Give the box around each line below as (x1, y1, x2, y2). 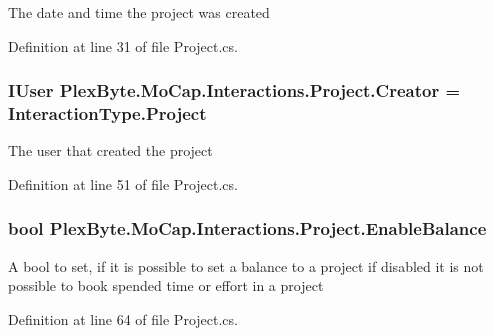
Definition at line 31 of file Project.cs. (8, 35, 238, 56)
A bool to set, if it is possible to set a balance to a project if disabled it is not (8, 255, 484, 276)
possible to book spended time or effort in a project (8, 275, 324, 296)
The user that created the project (8, 140, 213, 161)
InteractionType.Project (8, 101, 207, 126)
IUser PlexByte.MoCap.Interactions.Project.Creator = (8, 78, 461, 103)
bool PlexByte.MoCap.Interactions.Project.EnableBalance (8, 216, 487, 241)
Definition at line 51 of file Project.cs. (8, 173, 238, 194)
